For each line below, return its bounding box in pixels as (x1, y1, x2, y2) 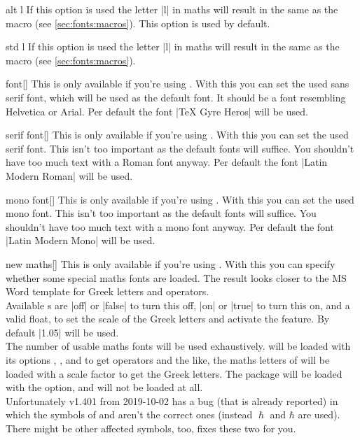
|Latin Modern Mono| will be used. (6, 233, 155, 248)
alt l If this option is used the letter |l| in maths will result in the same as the (6, 2, 338, 16)
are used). (298, 407, 340, 422)
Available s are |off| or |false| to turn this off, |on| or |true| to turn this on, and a (6, 297, 350, 312)
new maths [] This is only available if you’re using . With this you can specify (6, 256, 335, 271)
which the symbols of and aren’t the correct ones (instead (6, 407, 253, 422)
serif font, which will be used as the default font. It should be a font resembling (6, 90, 346, 104)
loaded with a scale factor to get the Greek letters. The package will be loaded (6, 366, 342, 381)
